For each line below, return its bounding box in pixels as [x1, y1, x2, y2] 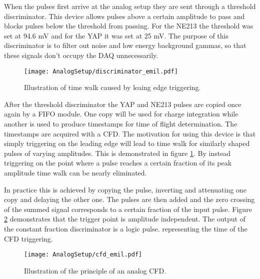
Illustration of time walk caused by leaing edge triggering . [24, 82, 201, 92]
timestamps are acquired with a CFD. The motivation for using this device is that [4, 128, 256, 138]
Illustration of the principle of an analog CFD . [24, 265, 166, 275]
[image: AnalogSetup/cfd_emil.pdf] [24, 251, 142, 258]
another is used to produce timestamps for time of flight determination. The [4, 118, 237, 128]
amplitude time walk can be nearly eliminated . [4, 167, 147, 177]
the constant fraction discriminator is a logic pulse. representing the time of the [4, 223, 247, 233]
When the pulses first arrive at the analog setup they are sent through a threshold [4, 1, 256, 11]
